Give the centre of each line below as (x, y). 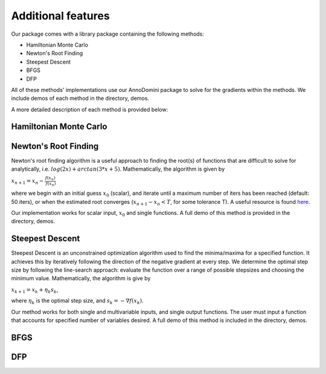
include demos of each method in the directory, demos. (80, 98)
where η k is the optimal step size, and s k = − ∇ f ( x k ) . (78, 301)
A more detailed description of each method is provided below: (90, 110)
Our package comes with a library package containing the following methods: (108, 34)
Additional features (60, 16)
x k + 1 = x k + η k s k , (35, 290)
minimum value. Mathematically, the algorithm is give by (81, 278)
